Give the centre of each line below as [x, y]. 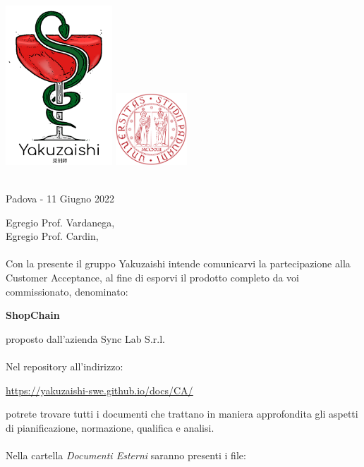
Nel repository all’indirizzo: [65, 366]
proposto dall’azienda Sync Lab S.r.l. [85, 338]
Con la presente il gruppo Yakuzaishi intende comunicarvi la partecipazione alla [178, 263]
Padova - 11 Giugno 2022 [60, 198]
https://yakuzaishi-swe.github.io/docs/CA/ [99, 390]
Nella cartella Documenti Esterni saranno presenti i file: [126, 455]
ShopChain [33, 315]
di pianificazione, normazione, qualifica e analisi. [110, 427]
